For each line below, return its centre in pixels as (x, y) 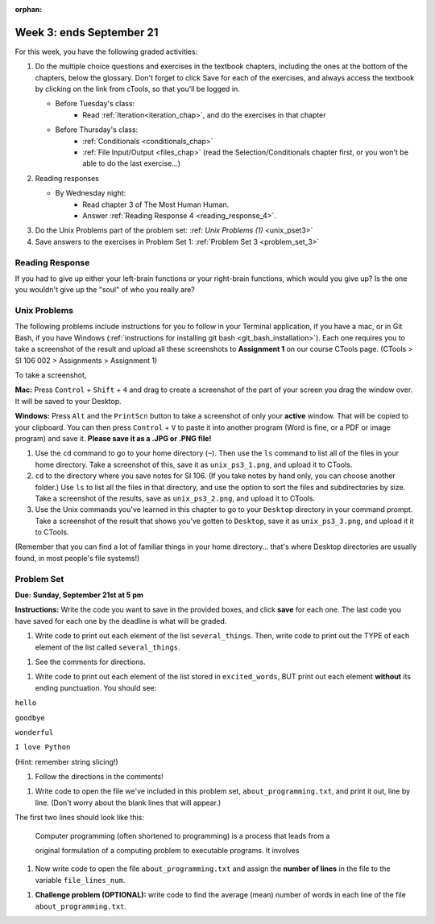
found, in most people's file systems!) (77, 558)
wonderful (34, 732)
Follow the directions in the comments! (99, 777)
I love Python (43, 747)
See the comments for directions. (90, 662)
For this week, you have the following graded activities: (106, 52)
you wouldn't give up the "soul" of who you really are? (105, 290)
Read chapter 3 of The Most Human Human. (156, 204)
